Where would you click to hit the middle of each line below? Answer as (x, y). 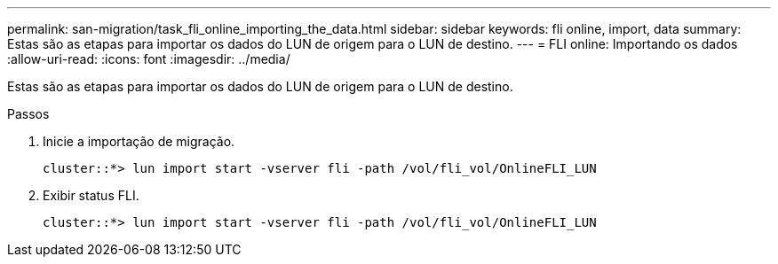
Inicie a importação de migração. (139, 141)
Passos (28, 114)
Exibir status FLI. (91, 195)
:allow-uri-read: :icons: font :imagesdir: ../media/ (149, 59)
